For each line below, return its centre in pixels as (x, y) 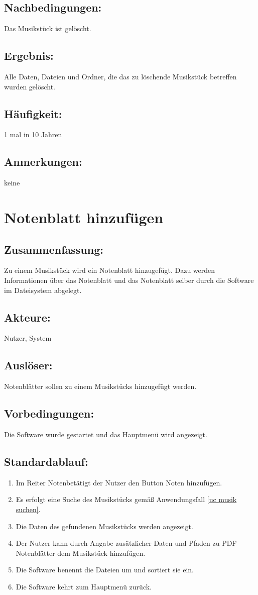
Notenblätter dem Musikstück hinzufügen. (81, 553)
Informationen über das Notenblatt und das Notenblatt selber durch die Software (129, 280)
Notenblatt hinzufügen (84, 217)
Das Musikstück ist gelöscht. (48, 28)
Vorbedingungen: (49, 413)
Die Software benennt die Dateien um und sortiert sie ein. (105, 570)
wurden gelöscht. (30, 86)
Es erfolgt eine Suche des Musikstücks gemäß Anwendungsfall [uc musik (126, 499)
